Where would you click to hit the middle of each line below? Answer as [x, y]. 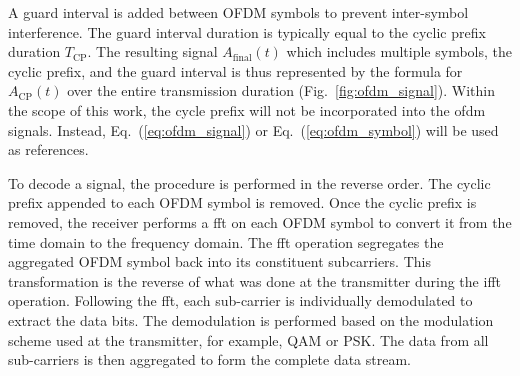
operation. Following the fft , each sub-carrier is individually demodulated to [240, 300]
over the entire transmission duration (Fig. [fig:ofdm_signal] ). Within [281, 90]
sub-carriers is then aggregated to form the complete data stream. [210, 359]
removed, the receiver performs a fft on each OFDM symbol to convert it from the [260, 221]
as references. [48, 149]
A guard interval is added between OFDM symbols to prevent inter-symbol [238, 12]
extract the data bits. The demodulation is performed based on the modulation [251, 319]
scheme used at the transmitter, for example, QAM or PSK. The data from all [248, 339]
